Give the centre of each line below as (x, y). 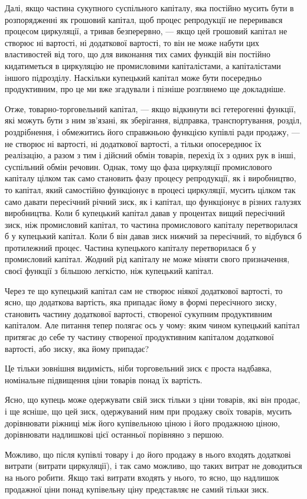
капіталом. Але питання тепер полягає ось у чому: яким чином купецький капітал (152, 325)
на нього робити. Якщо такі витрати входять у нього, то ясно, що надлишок (142, 477)
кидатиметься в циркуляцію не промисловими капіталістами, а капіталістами (143, 65)
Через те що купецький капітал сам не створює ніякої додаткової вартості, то (144, 290)
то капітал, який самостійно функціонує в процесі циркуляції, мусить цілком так (150, 189)
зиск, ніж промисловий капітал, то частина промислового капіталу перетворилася (151, 224)
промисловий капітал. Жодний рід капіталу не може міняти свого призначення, (147, 259)
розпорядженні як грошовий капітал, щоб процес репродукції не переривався (144, 19)
